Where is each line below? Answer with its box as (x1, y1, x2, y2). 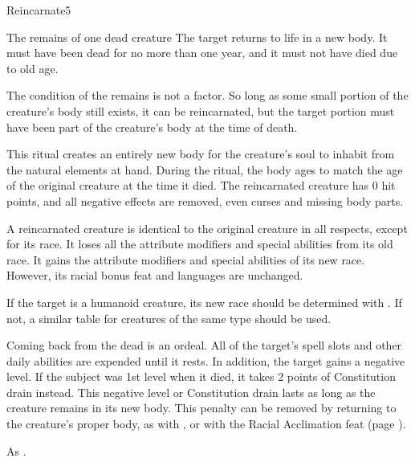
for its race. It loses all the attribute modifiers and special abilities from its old (6, 235, 393, 252)
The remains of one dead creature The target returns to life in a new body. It (6, 28, 388, 45)
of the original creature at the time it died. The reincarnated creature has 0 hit (6, 177, 396, 194)
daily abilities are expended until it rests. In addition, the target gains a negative (6, 352, 405, 369)
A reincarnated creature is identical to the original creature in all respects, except (6, 219, 408, 236)
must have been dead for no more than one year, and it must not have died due (6, 44, 398, 61)
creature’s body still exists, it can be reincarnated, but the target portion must (6, 102, 395, 119)
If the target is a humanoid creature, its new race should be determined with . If (6, 293, 402, 310)
